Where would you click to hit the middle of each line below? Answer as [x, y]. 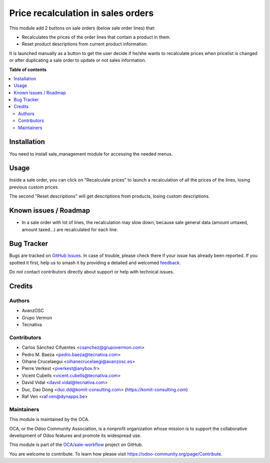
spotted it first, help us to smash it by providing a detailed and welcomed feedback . [95, 262]
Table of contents [28, 69]
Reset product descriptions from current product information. [85, 44]
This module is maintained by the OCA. [49, 419]
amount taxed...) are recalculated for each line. [70, 229]
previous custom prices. [34, 187]
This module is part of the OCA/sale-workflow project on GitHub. [76, 444]
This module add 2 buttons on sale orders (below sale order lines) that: [82, 28]
